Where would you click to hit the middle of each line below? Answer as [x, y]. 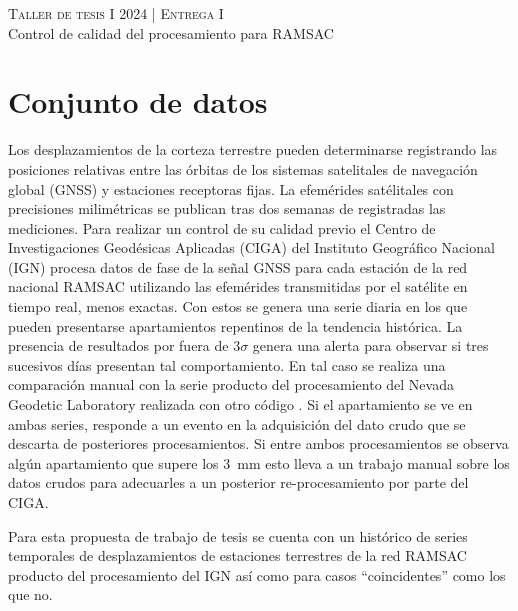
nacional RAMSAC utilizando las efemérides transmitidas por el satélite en [238, 286]
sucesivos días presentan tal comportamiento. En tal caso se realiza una [227, 364]
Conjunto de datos [138, 101]
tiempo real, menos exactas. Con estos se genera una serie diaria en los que [238, 306]
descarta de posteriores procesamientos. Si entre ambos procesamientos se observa [258, 443]
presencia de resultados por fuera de [118, 345]
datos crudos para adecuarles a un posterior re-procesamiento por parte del [238, 482]
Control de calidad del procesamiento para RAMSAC [171, 32]
